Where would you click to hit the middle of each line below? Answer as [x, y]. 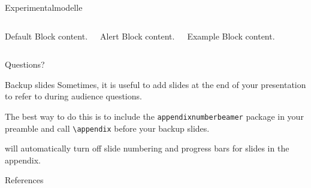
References [24, 180]
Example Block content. [231, 36]
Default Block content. [46, 36]
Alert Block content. [138, 36]
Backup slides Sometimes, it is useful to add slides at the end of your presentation [155, 84]
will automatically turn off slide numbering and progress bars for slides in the [147, 148]
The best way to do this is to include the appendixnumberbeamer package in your [154, 116]
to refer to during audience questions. [73, 96]
